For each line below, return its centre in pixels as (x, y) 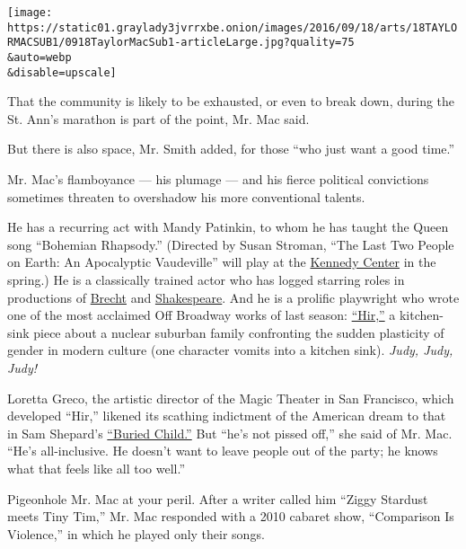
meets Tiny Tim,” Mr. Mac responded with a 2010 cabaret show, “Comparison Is (231, 516)
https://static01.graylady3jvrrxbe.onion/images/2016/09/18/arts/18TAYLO (233, 27)
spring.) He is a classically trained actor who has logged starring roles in (206, 280)
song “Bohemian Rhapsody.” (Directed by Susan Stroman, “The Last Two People (231, 244)
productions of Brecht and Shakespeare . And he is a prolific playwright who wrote (233, 297)
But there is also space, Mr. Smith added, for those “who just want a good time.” (231, 149)
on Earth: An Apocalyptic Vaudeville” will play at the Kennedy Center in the (222, 262)
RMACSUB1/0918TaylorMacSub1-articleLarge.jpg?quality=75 (181, 43)
